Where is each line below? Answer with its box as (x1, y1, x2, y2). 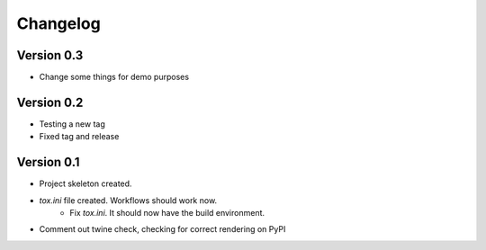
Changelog (16, 13, 101, 33)
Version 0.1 (16, 155, 80, 170)
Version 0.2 (16, 94, 84, 110)
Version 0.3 (16, 48, 84, 63)
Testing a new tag (39, 118, 105, 129)
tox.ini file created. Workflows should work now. (39, 194, 218, 206)
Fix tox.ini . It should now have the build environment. (69, 208, 265, 219)
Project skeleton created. (39, 178, 132, 189)
